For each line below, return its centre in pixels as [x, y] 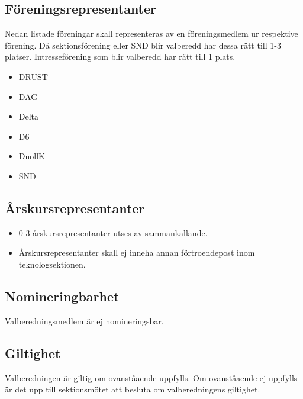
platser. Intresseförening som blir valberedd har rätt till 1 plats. [120, 57]
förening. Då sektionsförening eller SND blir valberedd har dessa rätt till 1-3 [143, 45]
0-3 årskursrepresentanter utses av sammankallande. [113, 232]
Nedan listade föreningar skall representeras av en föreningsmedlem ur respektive [151, 33]
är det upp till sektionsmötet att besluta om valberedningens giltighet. [133, 389]
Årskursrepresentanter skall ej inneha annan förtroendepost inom [137, 252]
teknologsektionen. [52, 264]
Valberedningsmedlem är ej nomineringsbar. [84, 321]
